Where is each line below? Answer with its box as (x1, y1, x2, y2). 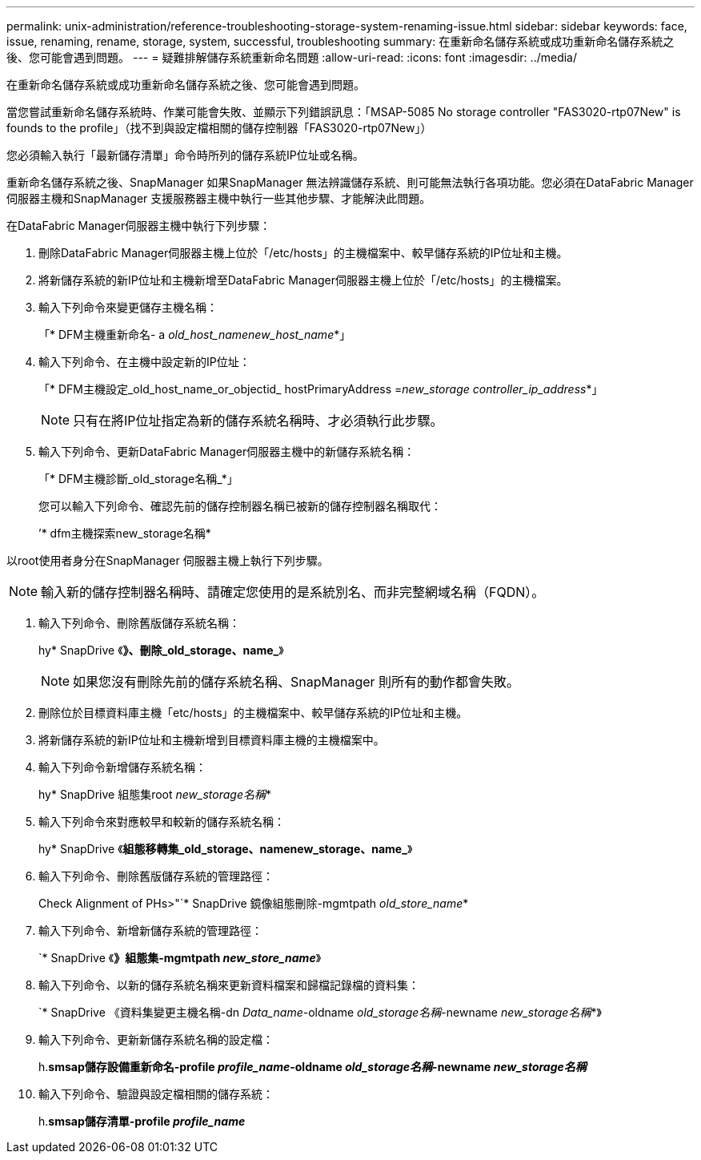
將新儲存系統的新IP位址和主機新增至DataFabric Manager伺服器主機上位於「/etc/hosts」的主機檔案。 (38, 273, 568, 287)
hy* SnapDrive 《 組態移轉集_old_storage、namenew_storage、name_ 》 (38, 842, 413, 856)
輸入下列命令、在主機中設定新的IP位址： (38, 355, 250, 369)
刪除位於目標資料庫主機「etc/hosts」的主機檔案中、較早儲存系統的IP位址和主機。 (38, 706, 468, 719)
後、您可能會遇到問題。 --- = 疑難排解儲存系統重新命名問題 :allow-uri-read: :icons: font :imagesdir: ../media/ (6, 50, 578, 64)
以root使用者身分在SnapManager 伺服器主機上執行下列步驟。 (6, 554, 329, 567)
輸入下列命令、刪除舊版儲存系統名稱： (38, 616, 240, 630)
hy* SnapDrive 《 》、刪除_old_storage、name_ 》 (38, 643, 284, 657)
